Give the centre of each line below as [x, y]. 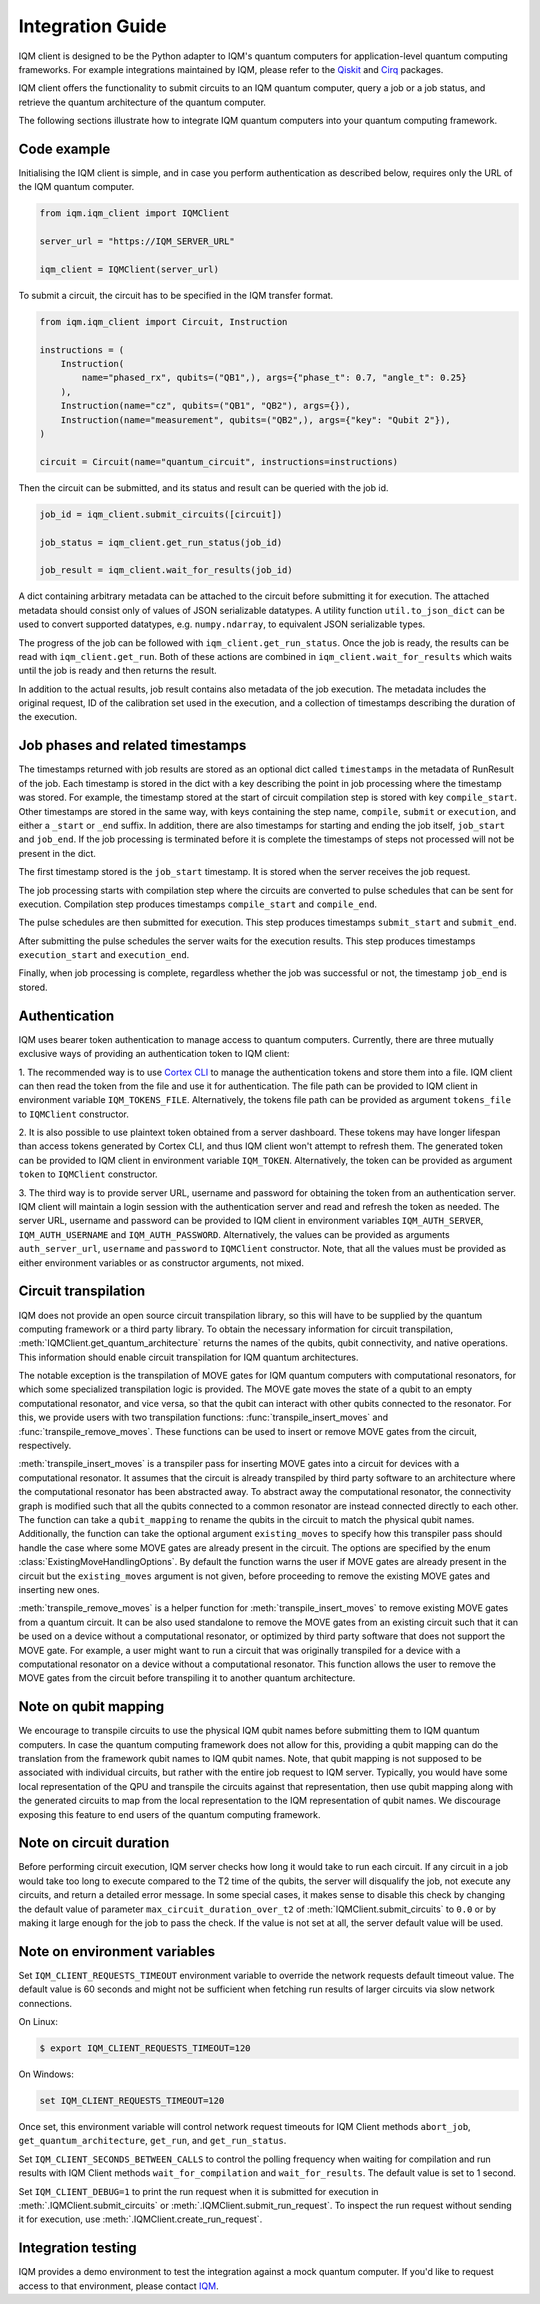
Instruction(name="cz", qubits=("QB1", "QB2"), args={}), [205, 406]
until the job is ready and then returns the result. [117, 671]
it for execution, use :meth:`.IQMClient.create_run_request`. [140, 2219]
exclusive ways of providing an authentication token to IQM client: [154, 1054]
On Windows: [46, 2074]
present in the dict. [57, 853]
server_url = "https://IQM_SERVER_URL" [137, 241]
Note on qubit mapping [91, 1706]
